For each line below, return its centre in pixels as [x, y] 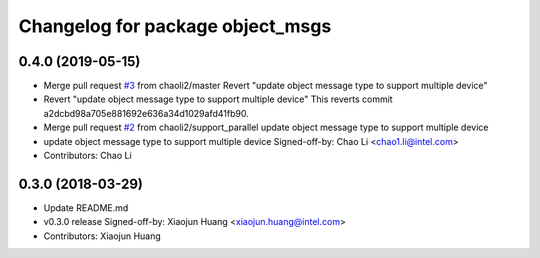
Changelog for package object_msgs [175, 26]
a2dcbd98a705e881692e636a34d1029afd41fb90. [146, 113]
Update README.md [86, 207]
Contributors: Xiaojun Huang [102, 236]
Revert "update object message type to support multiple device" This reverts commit [218, 99]
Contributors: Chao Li [87, 156]
